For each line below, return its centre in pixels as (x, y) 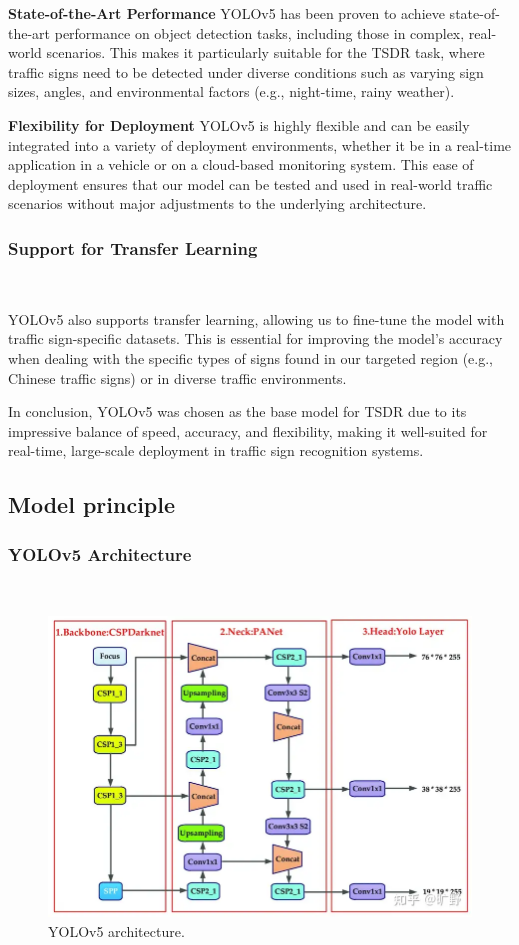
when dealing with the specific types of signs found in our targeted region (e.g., (251, 357)
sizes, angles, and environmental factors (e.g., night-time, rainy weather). (231, 91)
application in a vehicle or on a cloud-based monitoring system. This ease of (241, 164)
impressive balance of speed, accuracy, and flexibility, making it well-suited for (248, 430)
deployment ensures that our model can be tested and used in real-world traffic (250, 183)
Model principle (92, 504)
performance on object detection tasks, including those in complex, (259, 32)
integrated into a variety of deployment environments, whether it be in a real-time (260, 144)
